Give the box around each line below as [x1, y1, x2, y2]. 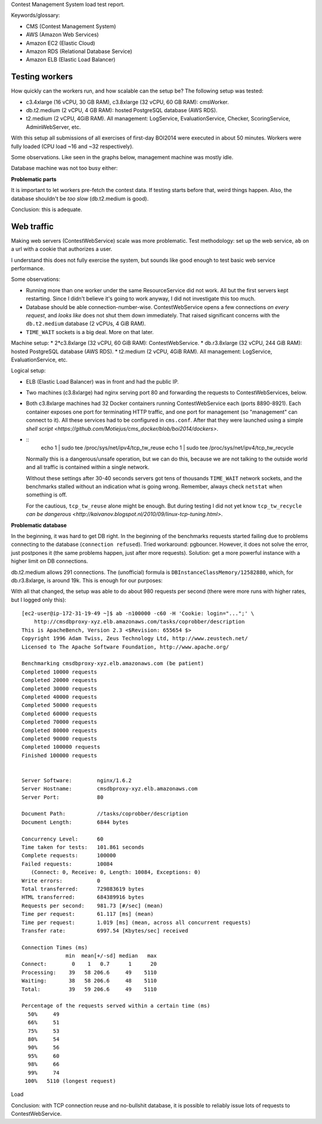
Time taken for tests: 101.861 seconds [21, 844, 144, 851]
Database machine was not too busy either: [11, 165, 118, 172]
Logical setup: [11, 367, 46, 374]
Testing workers [11, 72, 73, 82]
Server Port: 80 [21, 793, 104, 801]
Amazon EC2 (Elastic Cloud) [26, 39, 95, 47]
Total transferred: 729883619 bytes [21, 885, 144, 892]
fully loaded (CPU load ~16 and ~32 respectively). [11, 143, 134, 150]
